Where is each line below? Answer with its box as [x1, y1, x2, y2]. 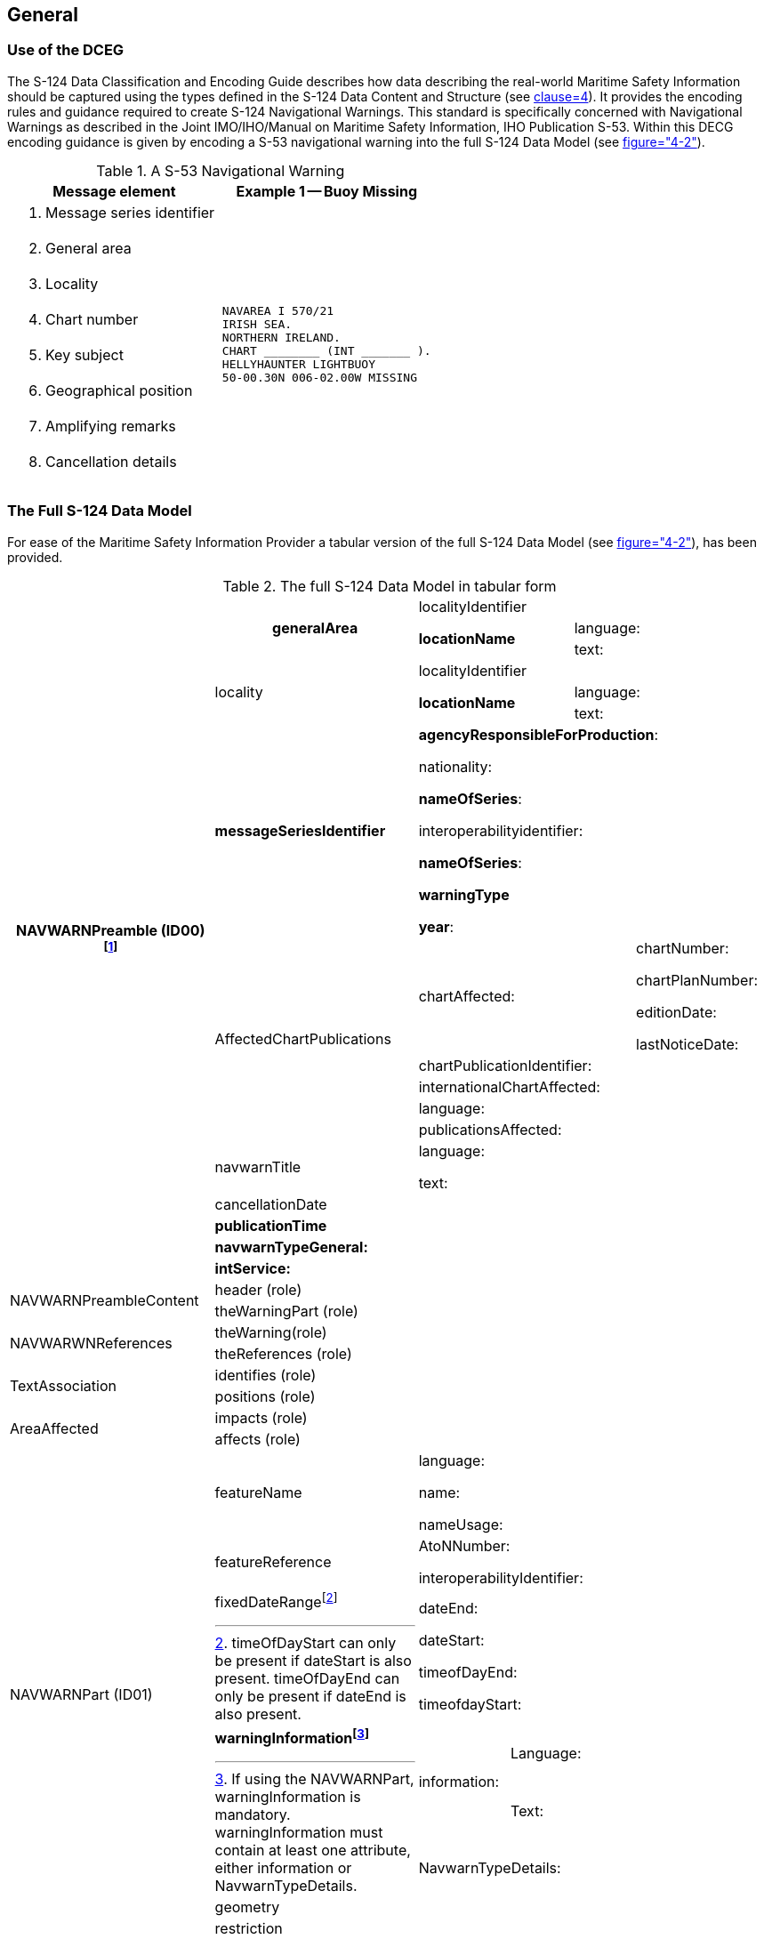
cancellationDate [214, 1195, 327, 1213]
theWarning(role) [214, 1323, 327, 1341]
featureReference [214, 1552, 332, 1571]
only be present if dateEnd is [214, 1686, 406, 1705]
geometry [214, 1898, 280, 1917]
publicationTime [214, 1216, 327, 1235]
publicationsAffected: [418, 1120, 562, 1138]
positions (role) [214, 1387, 316, 1405]
